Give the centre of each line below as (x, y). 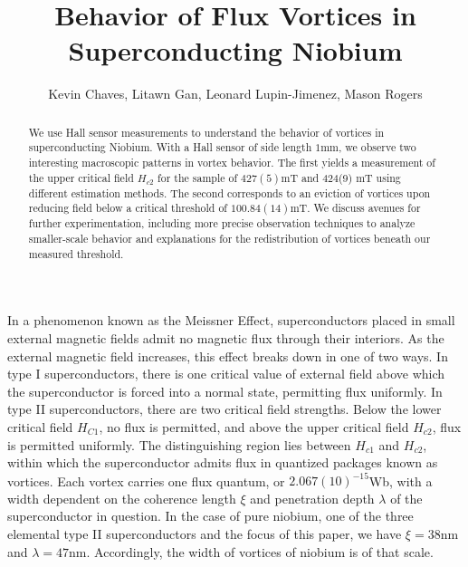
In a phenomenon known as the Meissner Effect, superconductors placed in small (231, 320)
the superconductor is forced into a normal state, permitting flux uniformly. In (225, 391)
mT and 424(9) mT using (341, 177)
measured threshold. (76, 253)
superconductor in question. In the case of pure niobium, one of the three (210, 516)
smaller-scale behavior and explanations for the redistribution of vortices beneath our (229, 239)
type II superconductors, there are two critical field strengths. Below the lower (224, 409)
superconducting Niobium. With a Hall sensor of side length (170, 147)
